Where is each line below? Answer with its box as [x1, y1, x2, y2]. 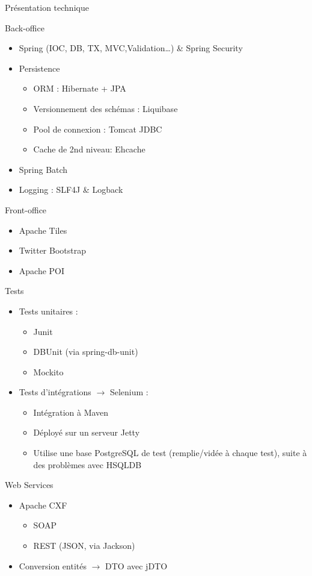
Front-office [5, 203, 47, 216]
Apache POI [19, 264, 65, 277]
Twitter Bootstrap [19, 244, 86, 257]
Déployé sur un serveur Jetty [33, 426, 140, 439]
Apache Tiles [19, 224, 67, 236]
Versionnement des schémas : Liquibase [33, 102, 178, 114]
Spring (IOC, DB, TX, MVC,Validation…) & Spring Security [19, 42, 243, 54]
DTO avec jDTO [105, 559, 168, 572]
